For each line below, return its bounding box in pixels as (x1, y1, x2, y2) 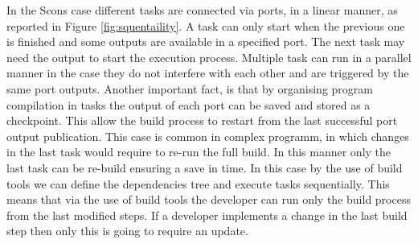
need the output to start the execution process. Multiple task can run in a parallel (6, 48, 412, 65)
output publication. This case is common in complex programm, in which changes (6, 127, 409, 144)
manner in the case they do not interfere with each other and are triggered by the (6, 64, 409, 81)
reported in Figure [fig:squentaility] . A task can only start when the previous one (6, 17, 405, 34)
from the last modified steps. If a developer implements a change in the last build (6, 206, 408, 223)
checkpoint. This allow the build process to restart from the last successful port (6, 112, 398, 129)
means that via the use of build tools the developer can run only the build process (6, 191, 411, 208)
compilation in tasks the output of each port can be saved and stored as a (6, 96, 371, 113)
